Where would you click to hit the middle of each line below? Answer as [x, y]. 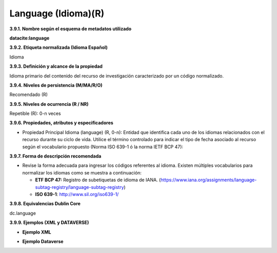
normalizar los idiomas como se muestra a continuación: [82, 172]
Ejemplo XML [37, 232]
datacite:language [29, 38]
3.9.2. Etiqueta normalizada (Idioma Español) [58, 47]
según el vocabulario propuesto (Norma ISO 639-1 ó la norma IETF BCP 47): [103, 147]
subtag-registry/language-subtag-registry [80, 187]
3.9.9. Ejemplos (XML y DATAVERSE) [49, 223]
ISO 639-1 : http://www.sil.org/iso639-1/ [77, 194]
